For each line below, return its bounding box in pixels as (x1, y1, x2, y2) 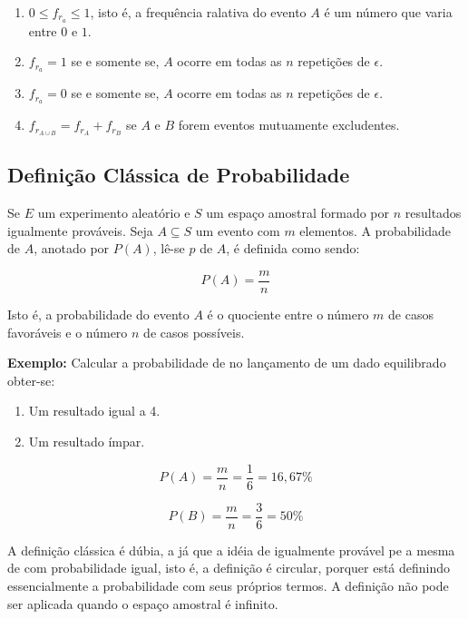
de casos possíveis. (143, 322, 245, 341)
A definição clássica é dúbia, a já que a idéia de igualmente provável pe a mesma (7, 540, 455, 559)
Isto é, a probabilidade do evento (7, 305, 190, 324)
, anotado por (34, 239, 110, 258)
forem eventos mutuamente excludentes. (178, 115, 400, 134)
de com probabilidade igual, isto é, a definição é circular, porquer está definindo (7, 558, 451, 577)
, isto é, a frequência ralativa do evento (90, 3, 307, 21)
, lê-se (152, 239, 185, 258)
